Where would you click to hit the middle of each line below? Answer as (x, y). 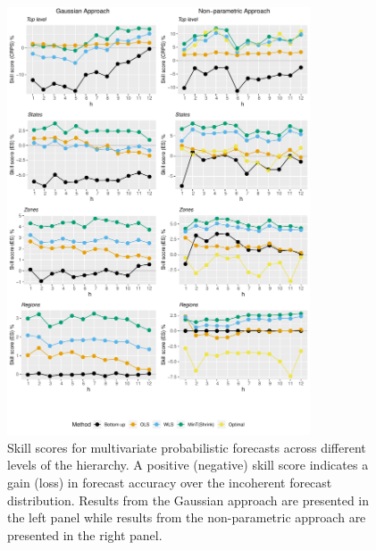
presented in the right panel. (85, 534)
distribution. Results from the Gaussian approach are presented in (188, 500)
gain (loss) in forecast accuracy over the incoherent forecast (170, 483)
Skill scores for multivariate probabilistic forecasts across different (187, 447)
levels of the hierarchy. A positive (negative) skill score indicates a (188, 465)
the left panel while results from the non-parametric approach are (187, 517)
